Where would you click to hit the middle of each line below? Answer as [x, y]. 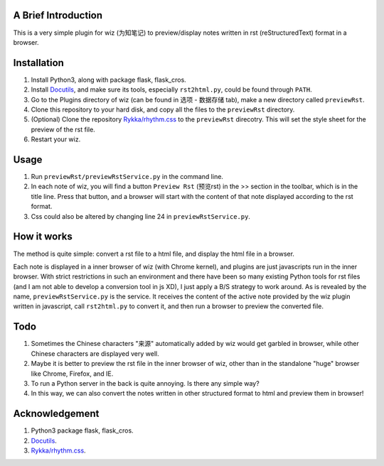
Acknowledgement [56, 414]
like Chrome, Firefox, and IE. [72, 374]
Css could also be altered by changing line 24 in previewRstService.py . [140, 216]
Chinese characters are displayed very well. [95, 353]
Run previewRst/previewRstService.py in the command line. [127, 177]
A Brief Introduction [58, 15]
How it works [43, 237]
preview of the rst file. [63, 129]
